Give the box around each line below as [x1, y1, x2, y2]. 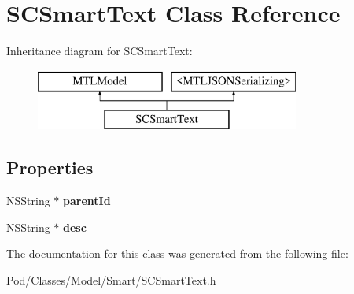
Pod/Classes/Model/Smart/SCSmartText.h [6, 271, 216, 288]
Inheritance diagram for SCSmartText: [6, 43, 193, 59]
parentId [63, 192, 111, 209]
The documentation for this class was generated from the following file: [6, 245, 348, 262]
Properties [6, 155, 94, 180]
